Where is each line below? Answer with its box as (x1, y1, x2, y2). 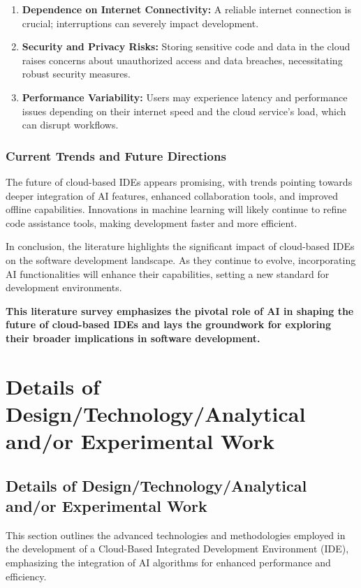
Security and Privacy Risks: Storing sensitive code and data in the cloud (22, 39, 351, 54)
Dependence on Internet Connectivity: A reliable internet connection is (22, 2, 351, 16)
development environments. (6, 280, 122, 295)
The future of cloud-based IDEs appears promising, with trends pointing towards (6, 174, 353, 189)
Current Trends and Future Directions (6, 147, 226, 164)
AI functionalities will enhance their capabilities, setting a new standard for (6, 266, 330, 281)
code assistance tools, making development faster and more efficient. (6, 215, 297, 230)
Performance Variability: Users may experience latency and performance (22, 89, 348, 104)
